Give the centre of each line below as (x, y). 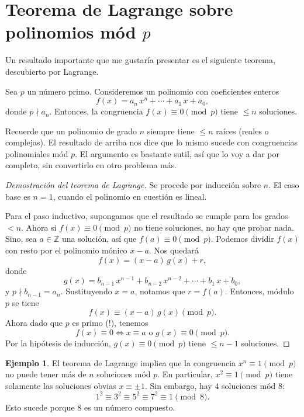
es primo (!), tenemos (110, 323)
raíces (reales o (242, 131)
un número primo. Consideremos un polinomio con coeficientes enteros (153, 91)
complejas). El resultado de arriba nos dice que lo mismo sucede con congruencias (152, 142)
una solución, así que (99, 239)
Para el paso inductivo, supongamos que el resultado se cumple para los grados (147, 216)
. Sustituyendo (86, 291)
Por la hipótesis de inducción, (58, 343)
